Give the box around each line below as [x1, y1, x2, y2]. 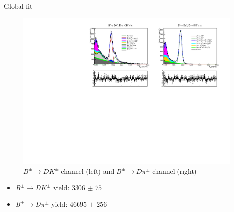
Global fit [4, 1, 33, 11]
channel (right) [152, 166, 197, 176]
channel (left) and [61, 166, 115, 176]
